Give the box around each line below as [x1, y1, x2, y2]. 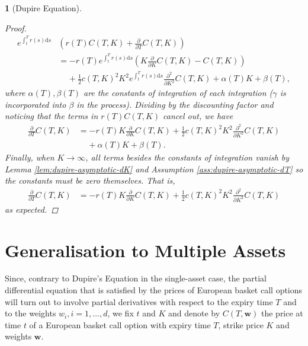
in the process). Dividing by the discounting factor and [76, 98, 274, 110]
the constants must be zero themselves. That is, [5, 174, 175, 187]
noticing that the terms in [5, 110, 98, 122]
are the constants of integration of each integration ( [84, 86, 273, 99]
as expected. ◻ [5, 203, 59, 215]
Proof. [5, 21, 27, 34]
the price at [261, 307, 303, 319]
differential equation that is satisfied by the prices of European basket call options [5, 284, 303, 296]
